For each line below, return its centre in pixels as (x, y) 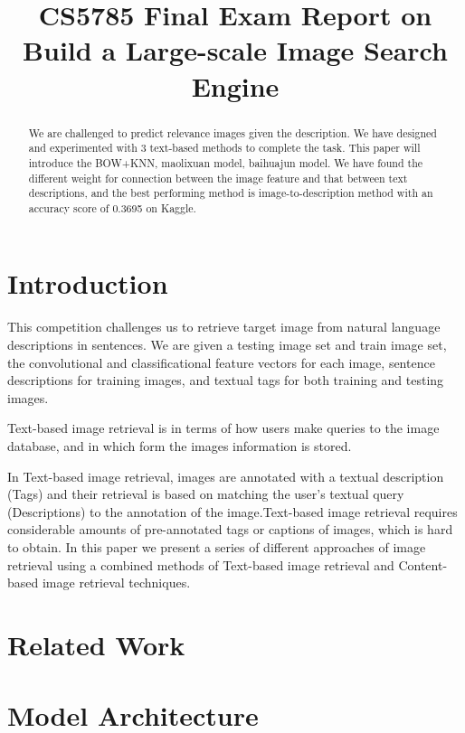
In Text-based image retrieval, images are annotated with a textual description (226, 476)
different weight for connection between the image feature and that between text (218, 178)
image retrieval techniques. (116, 583)
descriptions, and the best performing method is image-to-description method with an (231, 193)
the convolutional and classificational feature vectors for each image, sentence (221, 362)
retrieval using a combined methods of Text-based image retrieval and (201, 564)
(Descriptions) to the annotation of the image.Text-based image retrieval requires (232, 511)
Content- (423, 564)
